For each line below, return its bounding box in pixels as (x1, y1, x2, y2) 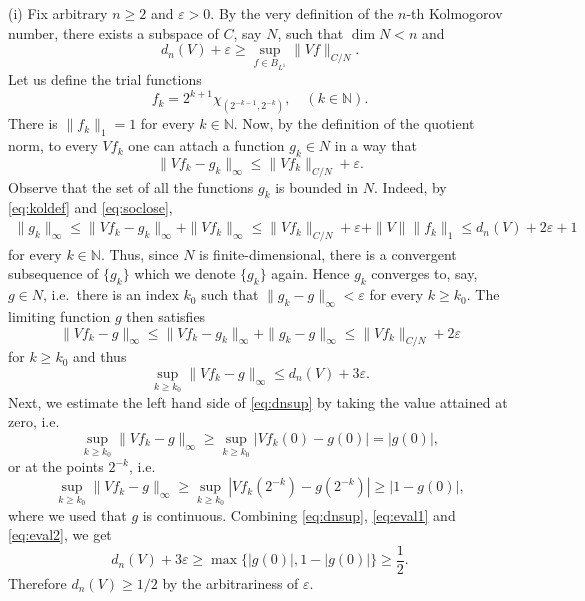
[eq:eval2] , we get (8, 524, 112, 545)
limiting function (8, 306, 111, 327)
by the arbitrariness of (162, 572, 299, 593)
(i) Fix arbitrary (8, 3, 108, 23)
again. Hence (271, 263, 350, 284)
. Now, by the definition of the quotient (233, 113, 475, 134)
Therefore (8, 572, 67, 593)
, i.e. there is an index (43, 284, 179, 305)
